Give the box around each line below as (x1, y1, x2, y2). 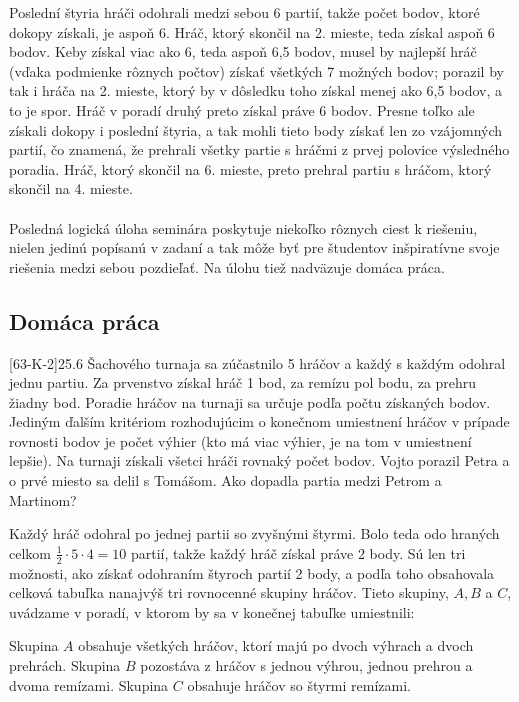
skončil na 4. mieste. (9, 178, 133, 199)
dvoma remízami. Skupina (9, 674, 169, 695)
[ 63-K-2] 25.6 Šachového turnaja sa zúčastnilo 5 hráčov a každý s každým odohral (9, 352, 506, 373)
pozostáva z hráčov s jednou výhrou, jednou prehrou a (140, 655, 473, 676)
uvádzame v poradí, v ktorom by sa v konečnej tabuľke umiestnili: (9, 601, 415, 622)
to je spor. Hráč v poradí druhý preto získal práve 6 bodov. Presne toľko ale (9, 99, 475, 120)
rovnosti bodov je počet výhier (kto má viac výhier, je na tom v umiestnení (9, 430, 472, 451)
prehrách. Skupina (9, 655, 121, 676)
